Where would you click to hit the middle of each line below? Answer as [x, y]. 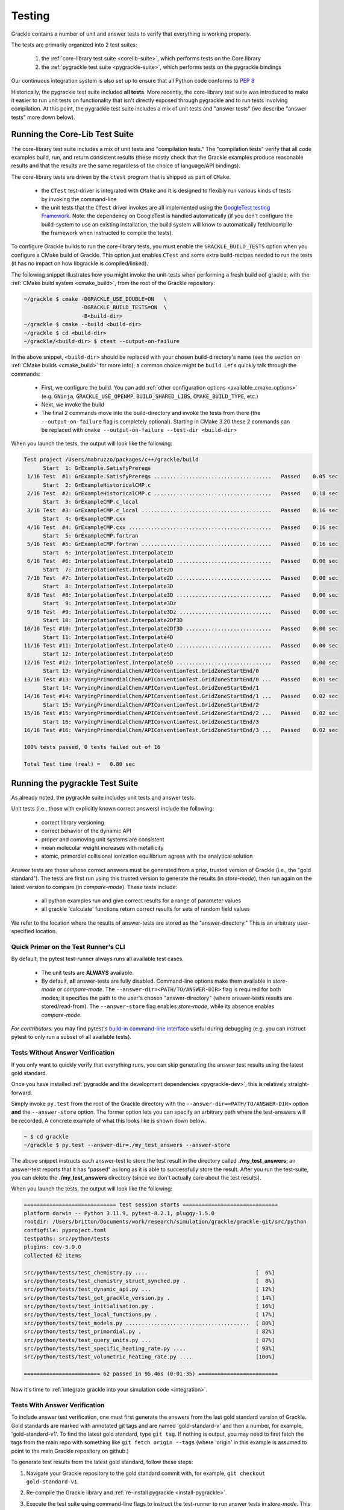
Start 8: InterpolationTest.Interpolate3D [108, 586]
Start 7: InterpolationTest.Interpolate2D [108, 570]
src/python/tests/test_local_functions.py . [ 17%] [149, 1315]
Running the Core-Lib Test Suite [72, 134]
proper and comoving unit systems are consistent [103, 839]
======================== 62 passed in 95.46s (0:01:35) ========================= [151, 1374]
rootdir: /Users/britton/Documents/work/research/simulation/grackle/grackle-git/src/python [165, 1222]
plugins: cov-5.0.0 [52, 1247]
